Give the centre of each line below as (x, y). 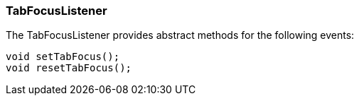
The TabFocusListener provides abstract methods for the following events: (180, 35)
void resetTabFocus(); (69, 68)
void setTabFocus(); (63, 57)
